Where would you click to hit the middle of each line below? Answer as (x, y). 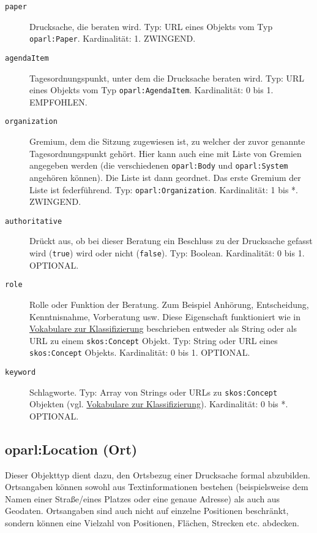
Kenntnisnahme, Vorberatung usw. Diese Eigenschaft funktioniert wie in (165, 316)
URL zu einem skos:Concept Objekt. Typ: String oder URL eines (154, 340)
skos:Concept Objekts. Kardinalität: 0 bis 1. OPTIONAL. (140, 352)
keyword (21, 372)
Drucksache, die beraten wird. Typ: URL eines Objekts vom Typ (151, 26)
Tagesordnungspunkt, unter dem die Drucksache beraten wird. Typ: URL (167, 78)
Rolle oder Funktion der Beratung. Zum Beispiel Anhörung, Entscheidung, (169, 304)
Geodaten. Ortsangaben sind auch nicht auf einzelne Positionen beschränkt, (147, 511)
